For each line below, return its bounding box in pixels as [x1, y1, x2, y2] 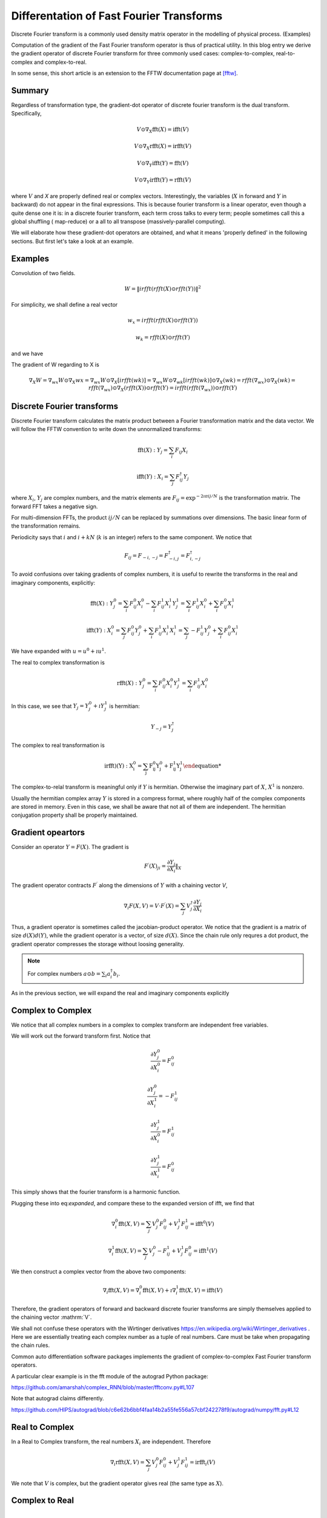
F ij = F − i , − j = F [124, 552, 169, 560]
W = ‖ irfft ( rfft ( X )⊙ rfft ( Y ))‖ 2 [124, 284, 201, 292]
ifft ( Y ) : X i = [136, 474, 169, 482]
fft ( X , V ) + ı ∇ [142, 1287, 176, 1293]
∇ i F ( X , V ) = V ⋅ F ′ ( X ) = [123, 902, 180, 911]
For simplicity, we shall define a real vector [11, 301, 118, 308]
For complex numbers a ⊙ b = [27, 970, 101, 978]
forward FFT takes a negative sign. [11, 503, 98, 510]
